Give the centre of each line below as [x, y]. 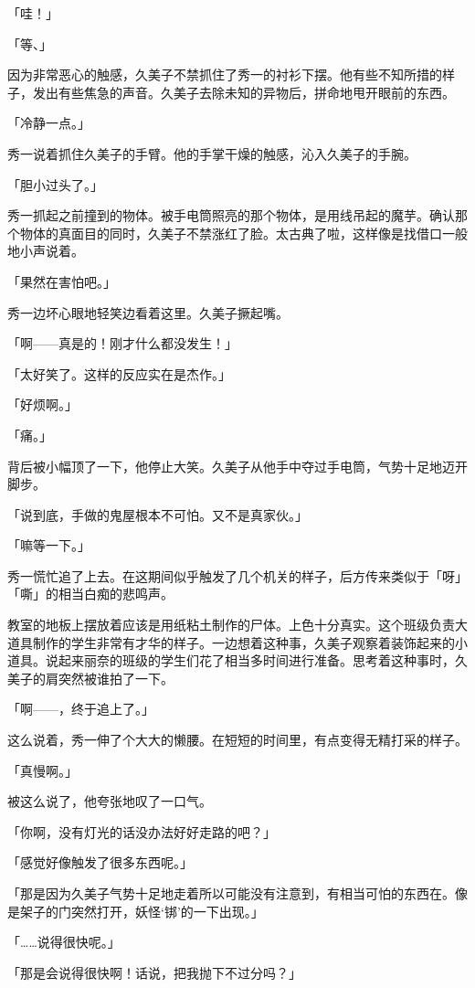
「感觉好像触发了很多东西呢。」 [100, 862]
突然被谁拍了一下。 [116, 678]
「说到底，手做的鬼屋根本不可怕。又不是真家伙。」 [158, 514]
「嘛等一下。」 [49, 545]
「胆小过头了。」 [55, 184]
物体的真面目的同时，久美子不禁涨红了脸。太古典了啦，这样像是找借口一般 [243, 233]
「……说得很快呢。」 [64, 942]
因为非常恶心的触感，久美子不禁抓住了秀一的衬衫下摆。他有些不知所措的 [225, 74]
